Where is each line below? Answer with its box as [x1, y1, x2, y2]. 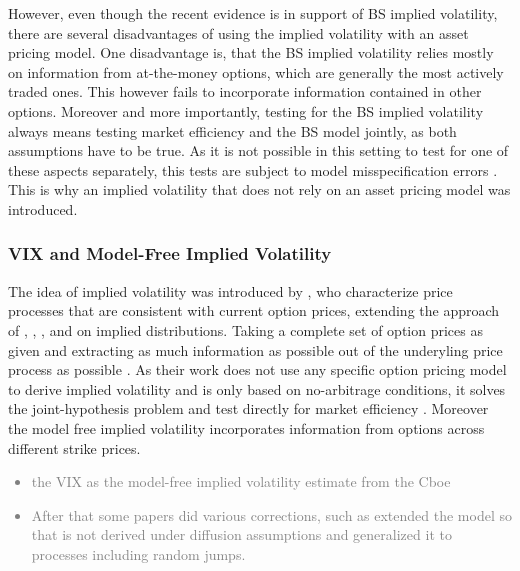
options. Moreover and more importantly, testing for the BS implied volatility [8, 100, 484, 121]
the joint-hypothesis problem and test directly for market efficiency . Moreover [8, 398, 489, 419]
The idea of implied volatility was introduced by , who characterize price [8, 280, 453, 301]
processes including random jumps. [31, 543, 246, 564]
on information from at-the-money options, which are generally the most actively [8, 61, 504, 82]
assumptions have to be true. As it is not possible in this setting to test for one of [8, 140, 509, 161]
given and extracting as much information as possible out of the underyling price [8, 339, 503, 360]
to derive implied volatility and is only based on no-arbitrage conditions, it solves [8, 378, 506, 399]
